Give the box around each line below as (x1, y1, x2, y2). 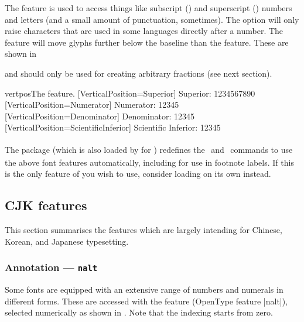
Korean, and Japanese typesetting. (5, 235, 129, 247)
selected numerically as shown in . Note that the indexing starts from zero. (5, 306, 273, 318)
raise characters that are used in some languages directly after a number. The (5, 25, 283, 37)
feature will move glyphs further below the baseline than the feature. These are (5, 36, 289, 48)
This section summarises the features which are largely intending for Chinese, (5, 224, 282, 236)
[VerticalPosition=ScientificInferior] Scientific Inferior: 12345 (5, 121, 221, 133)
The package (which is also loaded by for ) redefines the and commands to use (5, 143, 293, 155)
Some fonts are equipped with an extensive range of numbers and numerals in (5, 283, 283, 296)
